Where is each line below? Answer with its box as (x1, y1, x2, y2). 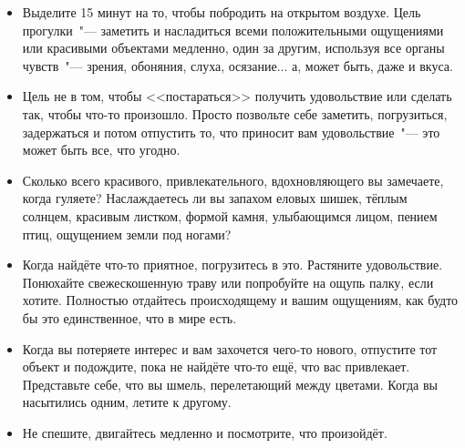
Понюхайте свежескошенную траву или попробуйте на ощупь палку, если (22, 272, 434, 291)
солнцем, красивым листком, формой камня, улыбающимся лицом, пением (22, 206, 438, 225)
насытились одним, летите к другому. (22, 392, 232, 412)
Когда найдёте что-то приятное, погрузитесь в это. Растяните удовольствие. (22, 255, 443, 274)
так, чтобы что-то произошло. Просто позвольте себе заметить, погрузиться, (22, 104, 448, 123)
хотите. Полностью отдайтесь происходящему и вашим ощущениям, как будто (22, 290, 459, 310)
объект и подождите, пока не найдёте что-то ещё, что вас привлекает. (22, 357, 410, 376)
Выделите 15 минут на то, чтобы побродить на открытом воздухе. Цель (22, 3, 421, 21)
